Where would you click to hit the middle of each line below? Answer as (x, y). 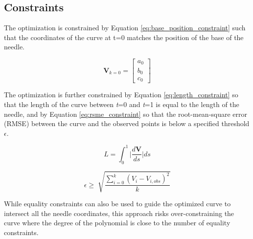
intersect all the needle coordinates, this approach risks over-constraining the (119, 213)
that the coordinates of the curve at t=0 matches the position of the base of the (124, 37)
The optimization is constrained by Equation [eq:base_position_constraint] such (125, 28)
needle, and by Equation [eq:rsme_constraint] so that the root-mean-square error (126, 114)
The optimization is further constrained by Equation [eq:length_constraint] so (121, 95)
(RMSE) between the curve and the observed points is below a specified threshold (127, 123)
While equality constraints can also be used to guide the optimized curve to (117, 204)
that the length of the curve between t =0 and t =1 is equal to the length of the (122, 104)
